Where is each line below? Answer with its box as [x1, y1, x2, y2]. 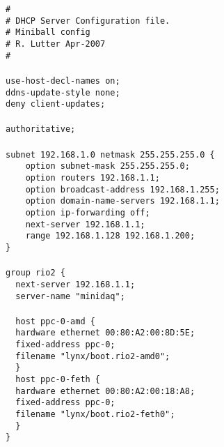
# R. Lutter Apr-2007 [6, 38, 106, 49]
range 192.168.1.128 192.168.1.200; [25, 231, 195, 241]
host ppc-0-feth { [15, 374, 101, 385]
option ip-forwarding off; [25, 207, 150, 218]
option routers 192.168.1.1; [25, 173, 160, 183]
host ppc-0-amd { [15, 316, 95, 326]
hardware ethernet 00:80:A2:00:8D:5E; [15, 328, 195, 338]
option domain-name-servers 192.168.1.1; [25, 196, 220, 206]
